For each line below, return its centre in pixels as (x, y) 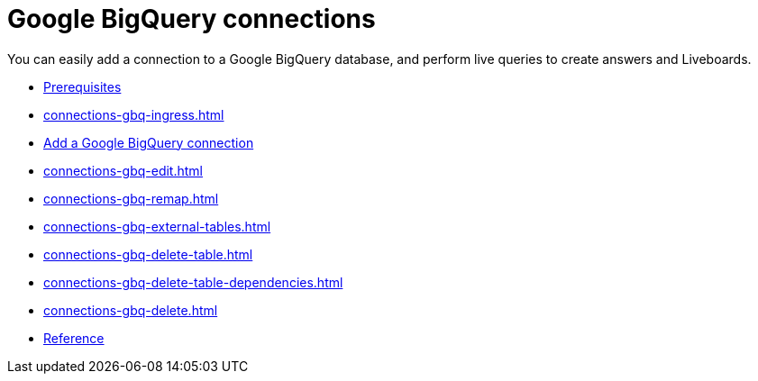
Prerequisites (82, 86)
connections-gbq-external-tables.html (157, 226)
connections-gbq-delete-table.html (148, 254)
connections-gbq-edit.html (123, 170)
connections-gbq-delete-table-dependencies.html (193, 282)
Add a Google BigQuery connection (149, 142)
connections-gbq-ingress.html (134, 114)
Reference (74, 338)
